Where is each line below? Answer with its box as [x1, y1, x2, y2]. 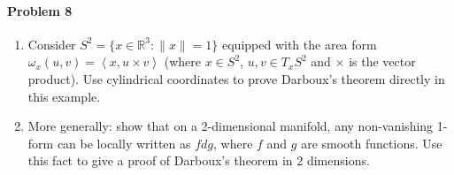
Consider [27, 34, 76, 53]
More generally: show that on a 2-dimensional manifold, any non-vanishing [27, 117, 434, 135]
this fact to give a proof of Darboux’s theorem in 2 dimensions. [27, 151, 370, 170]
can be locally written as [57, 133, 191, 152]
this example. [27, 87, 101, 105]
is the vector [349, 52, 416, 71]
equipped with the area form [222, 34, 377, 53]
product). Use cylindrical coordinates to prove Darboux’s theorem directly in [27, 69, 445, 87]
